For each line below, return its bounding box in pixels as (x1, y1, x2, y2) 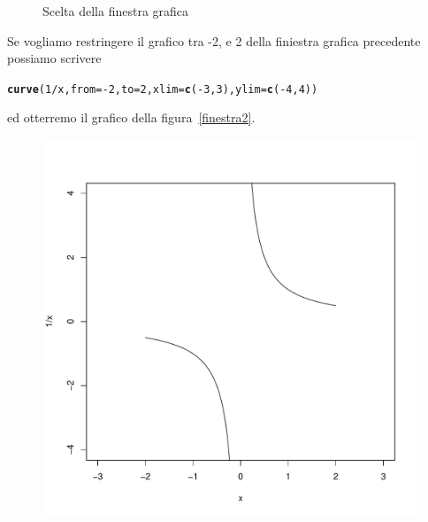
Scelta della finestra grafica (42, 2, 189, 19)
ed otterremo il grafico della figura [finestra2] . (7, 108, 256, 127)
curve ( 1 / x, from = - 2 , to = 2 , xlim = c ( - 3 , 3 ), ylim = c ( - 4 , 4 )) (7, 82, 318, 96)
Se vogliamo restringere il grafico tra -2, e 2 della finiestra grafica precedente (7, 31, 421, 50)
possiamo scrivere (7, 49, 102, 67)
